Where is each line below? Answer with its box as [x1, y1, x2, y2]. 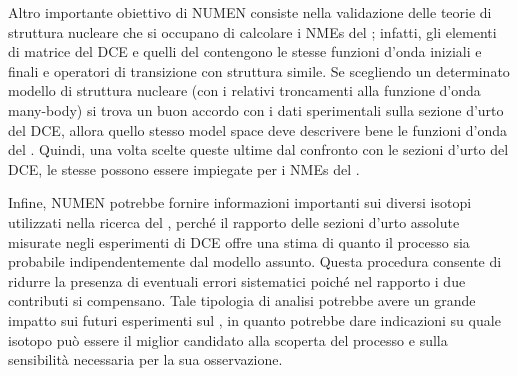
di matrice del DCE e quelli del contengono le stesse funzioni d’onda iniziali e [8, 41, 482, 62]
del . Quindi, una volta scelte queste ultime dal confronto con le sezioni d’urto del [8, 139, 509, 160]
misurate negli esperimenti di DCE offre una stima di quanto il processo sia [8, 231, 470, 252]
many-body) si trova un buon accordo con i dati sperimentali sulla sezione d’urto [8, 99, 504, 120]
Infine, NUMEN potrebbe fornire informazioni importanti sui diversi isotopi [8, 192, 472, 213]
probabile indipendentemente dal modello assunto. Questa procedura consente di [8, 251, 502, 272]
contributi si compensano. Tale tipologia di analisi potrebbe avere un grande [8, 290, 476, 311]
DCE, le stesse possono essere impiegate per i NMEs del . [8, 158, 360, 179]
